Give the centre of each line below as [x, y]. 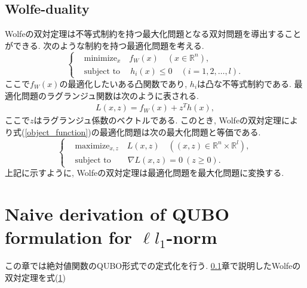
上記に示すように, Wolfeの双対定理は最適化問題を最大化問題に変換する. [145, 172]
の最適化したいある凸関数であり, [123, 83]
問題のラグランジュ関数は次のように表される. [110, 95]
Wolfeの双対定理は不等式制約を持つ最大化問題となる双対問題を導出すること [153, 34]
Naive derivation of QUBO [117, 213]
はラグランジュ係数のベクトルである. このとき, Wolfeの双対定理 [158, 120]
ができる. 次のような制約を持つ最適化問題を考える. [105, 45]
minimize [100, 58]
